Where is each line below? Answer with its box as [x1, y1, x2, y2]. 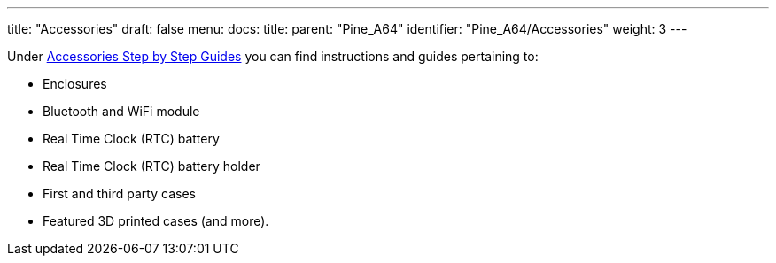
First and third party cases [43, 186, 196, 201]
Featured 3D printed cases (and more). [43, 213, 269, 228]
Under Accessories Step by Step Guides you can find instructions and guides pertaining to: [7, 49, 539, 64]
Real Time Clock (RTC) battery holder [43, 159, 260, 174]
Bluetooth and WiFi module [43, 104, 200, 119]
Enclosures [43, 76, 107, 91]
